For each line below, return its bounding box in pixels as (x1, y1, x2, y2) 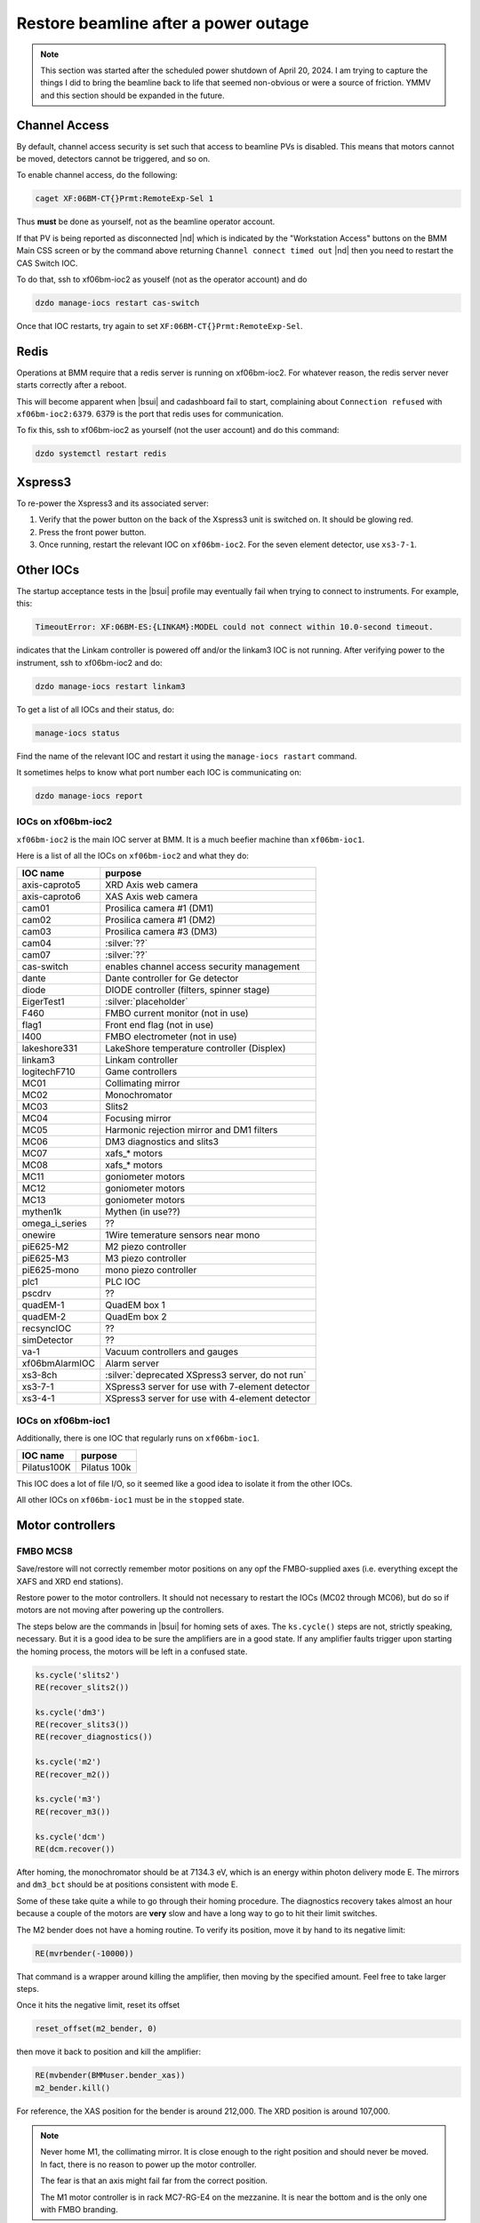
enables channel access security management (105, 960, 300, 973)
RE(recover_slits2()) (35, 1681, 130, 1692)
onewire (21, 1228, 56, 1240)
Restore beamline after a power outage (16, 13, 309, 33)
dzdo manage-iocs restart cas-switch (35, 298, 200, 308)
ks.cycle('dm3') (35, 1707, 107, 1717)
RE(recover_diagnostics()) (35, 1732, 153, 1742)
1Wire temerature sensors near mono (105, 1228, 260, 1240)
